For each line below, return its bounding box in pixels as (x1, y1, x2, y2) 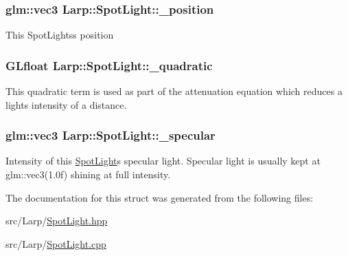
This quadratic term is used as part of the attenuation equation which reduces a (5, 84, 343, 98)
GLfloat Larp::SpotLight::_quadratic (5, 56, 213, 74)
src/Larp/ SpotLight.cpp (5, 236, 106, 250)
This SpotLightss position (5, 28, 114, 42)
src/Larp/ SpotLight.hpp (5, 213, 108, 228)
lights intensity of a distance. (5, 97, 127, 111)
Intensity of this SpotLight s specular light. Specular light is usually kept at (5, 153, 321, 168)
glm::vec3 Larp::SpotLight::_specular (5, 127, 216, 144)
